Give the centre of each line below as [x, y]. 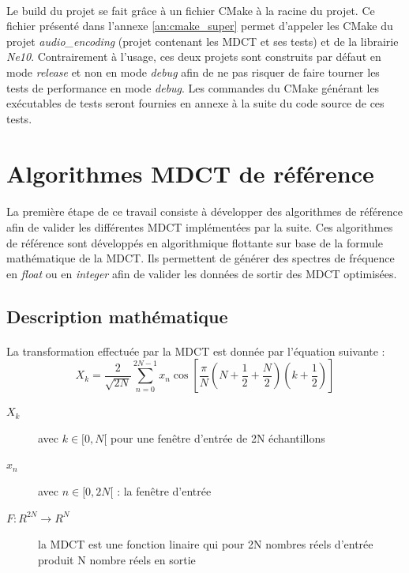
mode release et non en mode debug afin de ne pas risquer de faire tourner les [193, 72]
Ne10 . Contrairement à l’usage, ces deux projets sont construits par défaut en [194, 57]
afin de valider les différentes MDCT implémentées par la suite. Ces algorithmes [200, 226]
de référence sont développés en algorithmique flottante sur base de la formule [195, 242]
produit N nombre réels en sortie [117, 559]
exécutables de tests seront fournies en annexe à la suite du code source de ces [195, 103]
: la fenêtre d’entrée [164, 491]
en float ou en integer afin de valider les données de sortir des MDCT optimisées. [202, 273]
